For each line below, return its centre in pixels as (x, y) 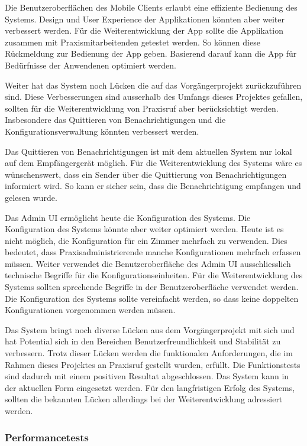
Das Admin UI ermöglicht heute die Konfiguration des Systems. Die (128, 217)
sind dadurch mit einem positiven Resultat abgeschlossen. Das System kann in (147, 376)
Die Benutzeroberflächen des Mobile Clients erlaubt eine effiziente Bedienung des (151, 7)
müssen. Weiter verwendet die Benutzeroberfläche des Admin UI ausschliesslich (148, 263)
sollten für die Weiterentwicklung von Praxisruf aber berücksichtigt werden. (142, 108)
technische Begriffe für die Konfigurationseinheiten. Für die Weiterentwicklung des (154, 275)
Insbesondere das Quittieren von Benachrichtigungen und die (115, 120)
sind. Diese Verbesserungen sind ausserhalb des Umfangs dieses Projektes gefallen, (154, 97)
